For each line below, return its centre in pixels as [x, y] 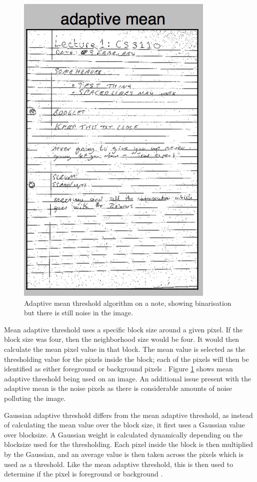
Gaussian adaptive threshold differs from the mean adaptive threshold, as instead [128, 415]
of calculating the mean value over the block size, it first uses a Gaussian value [124, 425]
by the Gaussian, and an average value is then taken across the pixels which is [124, 454]
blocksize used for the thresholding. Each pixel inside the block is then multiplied [128, 444]
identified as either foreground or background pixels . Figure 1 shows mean [118, 369]
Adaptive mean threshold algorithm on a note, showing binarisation [128, 303]
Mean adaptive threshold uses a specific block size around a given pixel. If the [123, 329]
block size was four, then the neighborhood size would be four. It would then [122, 339]
